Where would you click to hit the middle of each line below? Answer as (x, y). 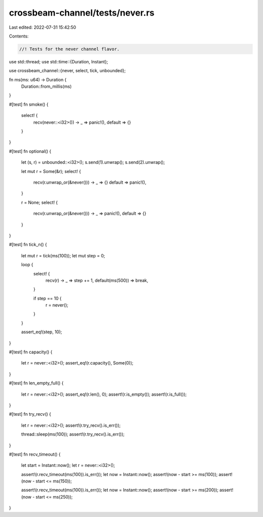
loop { (27, 265)
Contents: (19, 36)
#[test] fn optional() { (30, 151)
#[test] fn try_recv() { (30, 414)
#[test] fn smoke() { (29, 104)
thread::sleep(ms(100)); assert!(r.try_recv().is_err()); (73, 434)
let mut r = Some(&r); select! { (51, 171)
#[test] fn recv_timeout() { (35, 454)
